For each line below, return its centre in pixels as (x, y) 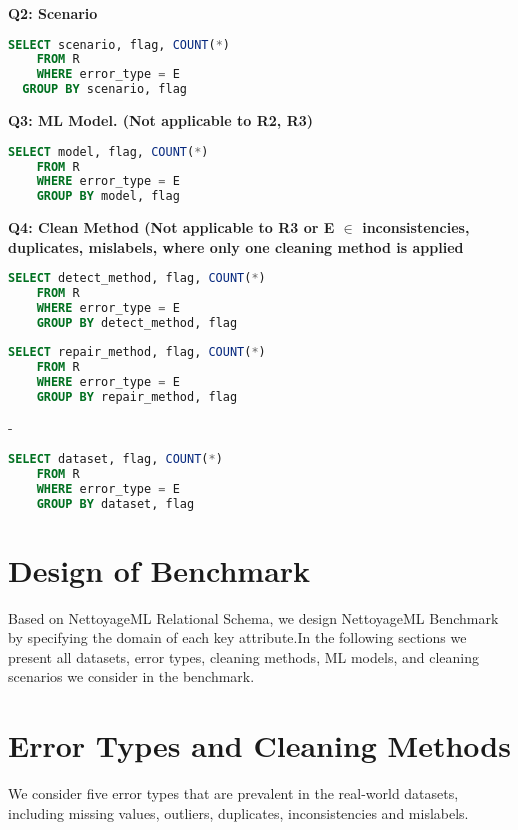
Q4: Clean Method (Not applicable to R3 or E (171, 227)
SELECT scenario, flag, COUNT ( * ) (119, 44)
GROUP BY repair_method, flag (137, 396)
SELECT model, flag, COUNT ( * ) (108, 151)
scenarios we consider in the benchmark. (131, 676)
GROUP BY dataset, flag (115, 503)
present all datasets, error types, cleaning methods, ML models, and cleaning (243, 656)
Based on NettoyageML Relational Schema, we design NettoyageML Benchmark (253, 617)
